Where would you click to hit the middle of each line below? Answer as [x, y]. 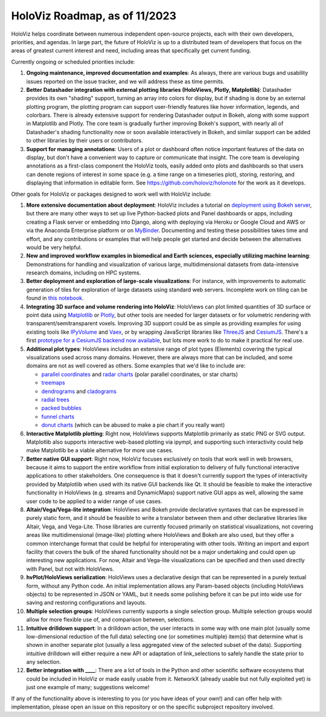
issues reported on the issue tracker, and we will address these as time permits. [125, 81]
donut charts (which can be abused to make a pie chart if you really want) [133, 425]
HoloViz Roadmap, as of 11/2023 [94, 16]
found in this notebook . [55, 298]
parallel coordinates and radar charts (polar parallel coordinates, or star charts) [140, 374]
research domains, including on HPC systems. [84, 273]
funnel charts [58, 417]
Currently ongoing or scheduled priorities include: [73, 62]
